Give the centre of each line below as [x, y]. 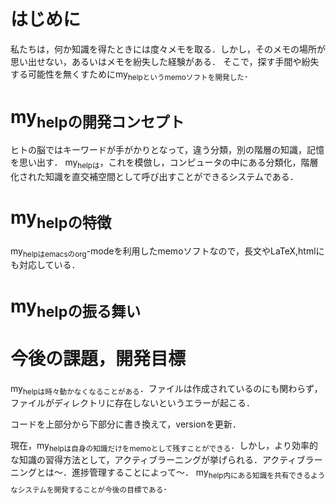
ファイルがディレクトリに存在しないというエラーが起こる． [133, 402]
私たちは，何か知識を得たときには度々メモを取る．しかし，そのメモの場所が [168, 49]
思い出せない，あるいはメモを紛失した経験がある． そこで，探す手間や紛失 [165, 61]
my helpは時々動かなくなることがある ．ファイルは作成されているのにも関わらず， [166, 390]
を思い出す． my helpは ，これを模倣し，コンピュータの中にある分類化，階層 [164, 163]
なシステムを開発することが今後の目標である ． [91, 487]
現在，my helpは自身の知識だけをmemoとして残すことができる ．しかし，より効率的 [164, 446]
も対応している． [45, 265]
